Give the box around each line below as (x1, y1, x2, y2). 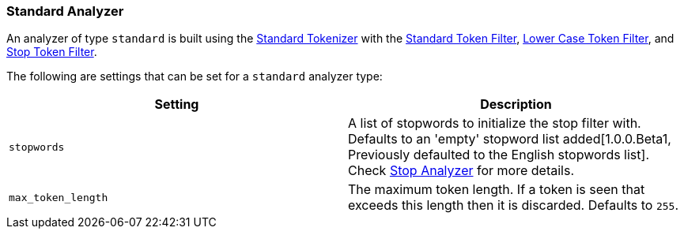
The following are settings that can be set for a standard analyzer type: (6, 69, 383, 84)
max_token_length (9, 191, 108, 203)
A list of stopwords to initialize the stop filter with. (348, 115, 641, 132)
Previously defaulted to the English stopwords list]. (348, 147, 649, 163)
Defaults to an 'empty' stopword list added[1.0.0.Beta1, (348, 131, 671, 147)
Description (480, 96, 552, 113)
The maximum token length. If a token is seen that (348, 181, 645, 198)
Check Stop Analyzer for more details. (348, 162, 575, 179)
